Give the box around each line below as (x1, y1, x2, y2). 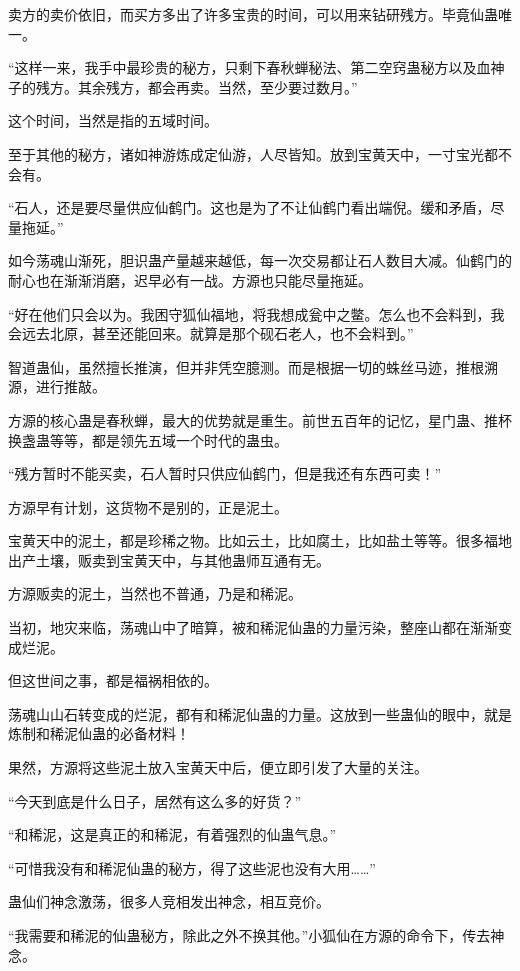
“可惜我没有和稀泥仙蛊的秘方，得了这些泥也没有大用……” (8, 857, 376, 878)
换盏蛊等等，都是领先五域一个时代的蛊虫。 (8, 429, 288, 450)
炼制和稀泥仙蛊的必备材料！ (8, 723, 190, 744)
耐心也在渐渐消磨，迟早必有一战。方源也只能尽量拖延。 (8, 269, 372, 290)
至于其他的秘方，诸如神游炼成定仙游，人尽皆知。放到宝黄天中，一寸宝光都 (8, 143, 498, 164)
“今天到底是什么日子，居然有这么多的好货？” (8, 790, 302, 811)
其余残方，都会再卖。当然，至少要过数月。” (77, 76, 358, 97)
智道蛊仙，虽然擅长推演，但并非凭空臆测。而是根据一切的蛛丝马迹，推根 (8, 356, 484, 377)
